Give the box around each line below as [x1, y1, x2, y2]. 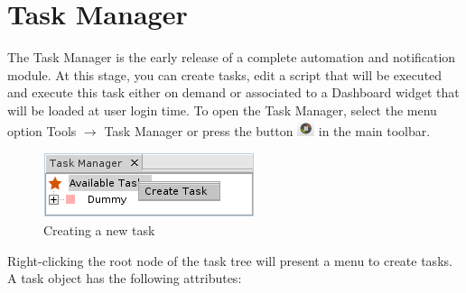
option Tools [7, 121, 77, 140]
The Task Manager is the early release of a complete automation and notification [7, 48, 456, 67]
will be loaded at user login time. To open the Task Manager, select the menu [7, 100, 437, 119]
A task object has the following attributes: [7, 269, 242, 288]
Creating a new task [43, 221, 155, 240]
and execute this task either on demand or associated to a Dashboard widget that [7, 83, 460, 102]
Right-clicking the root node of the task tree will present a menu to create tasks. [7, 251, 452, 270]
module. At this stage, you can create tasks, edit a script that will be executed [7, 65, 443, 84]
